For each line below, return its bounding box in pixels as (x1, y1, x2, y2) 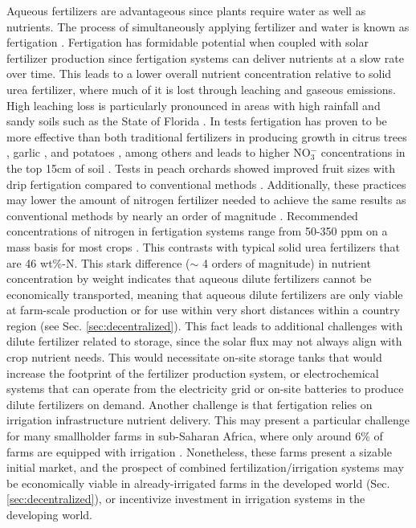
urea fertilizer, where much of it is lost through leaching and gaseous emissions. (6, 80, 396, 97)
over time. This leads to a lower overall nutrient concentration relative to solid (6, 65, 392, 82)
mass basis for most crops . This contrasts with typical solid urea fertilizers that (6, 238, 400, 255)
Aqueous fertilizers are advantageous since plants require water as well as (6, 2, 366, 18)
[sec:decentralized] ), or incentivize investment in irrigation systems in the (6, 490, 365, 507)
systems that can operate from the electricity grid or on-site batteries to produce (6, 380, 404, 397)
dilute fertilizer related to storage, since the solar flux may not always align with (6, 333, 402, 350)
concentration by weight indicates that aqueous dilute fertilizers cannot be (6, 270, 372, 287)
